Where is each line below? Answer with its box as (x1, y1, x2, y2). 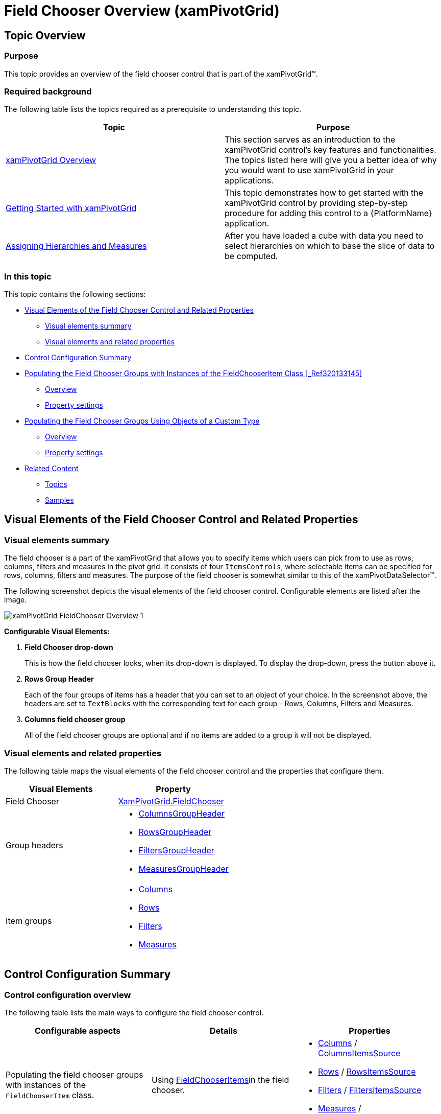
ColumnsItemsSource (317, 1048, 401, 1059)
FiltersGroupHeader (138, 845, 214, 856)
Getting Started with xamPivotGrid (6, 203, 137, 214)
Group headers (6, 840, 63, 851)
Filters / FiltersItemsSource (317, 1085, 422, 1096)
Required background (4, 86, 92, 97)
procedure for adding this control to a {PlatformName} (225, 208, 432, 219)
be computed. (225, 251, 278, 262)
